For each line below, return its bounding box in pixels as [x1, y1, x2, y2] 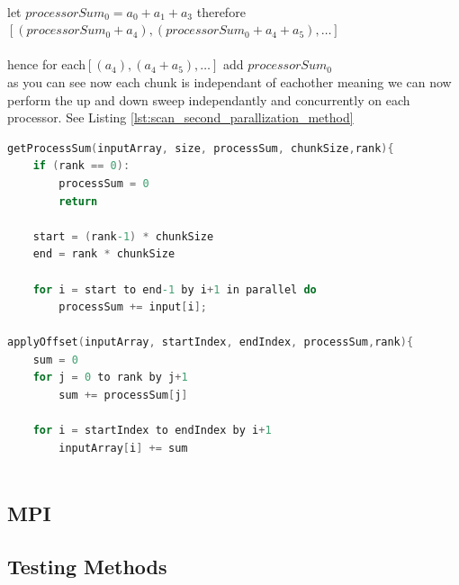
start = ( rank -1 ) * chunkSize [32, 229, 214, 243]
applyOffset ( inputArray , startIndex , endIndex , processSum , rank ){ [7, 336, 414, 349]
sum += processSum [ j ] [58, 389, 188, 402]
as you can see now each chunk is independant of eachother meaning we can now [7, 72, 452, 91]
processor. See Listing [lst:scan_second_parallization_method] [7, 108, 354, 127]
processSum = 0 [58, 176, 149, 190]
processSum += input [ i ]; [58, 301, 207, 314]
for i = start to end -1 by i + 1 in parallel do [32, 283, 317, 296]
